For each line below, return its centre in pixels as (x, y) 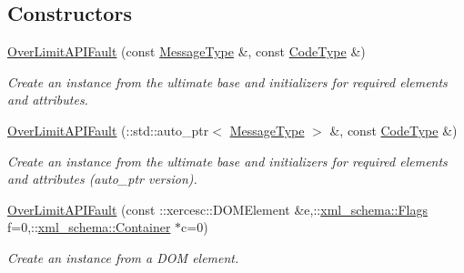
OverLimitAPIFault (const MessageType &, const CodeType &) (187, 51)
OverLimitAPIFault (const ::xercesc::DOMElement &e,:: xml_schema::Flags (218, 209)
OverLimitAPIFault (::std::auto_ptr (108, 130)
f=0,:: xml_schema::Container (89, 227)
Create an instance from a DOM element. (123, 257)
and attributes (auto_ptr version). (102, 179)
